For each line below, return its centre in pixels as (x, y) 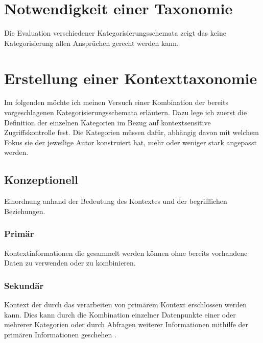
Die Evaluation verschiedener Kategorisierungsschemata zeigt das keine (115, 33)
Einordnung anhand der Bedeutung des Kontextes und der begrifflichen (116, 201)
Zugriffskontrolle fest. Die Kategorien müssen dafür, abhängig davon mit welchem (131, 132)
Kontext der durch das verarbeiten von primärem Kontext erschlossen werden (126, 305)
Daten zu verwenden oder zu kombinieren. (70, 263)
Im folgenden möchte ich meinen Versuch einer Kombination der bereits (116, 102)
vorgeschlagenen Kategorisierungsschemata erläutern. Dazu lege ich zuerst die (126, 112)
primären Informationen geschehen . (60, 334)
